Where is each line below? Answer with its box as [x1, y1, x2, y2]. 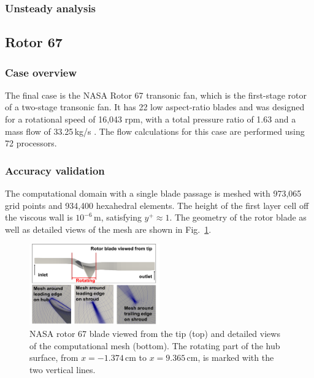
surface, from [29, 351, 78, 364]
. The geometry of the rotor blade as [169, 211, 307, 224]
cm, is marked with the [186, 351, 274, 364]
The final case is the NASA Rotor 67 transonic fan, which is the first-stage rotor [5, 88, 307, 101]
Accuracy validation [5, 162, 105, 178]
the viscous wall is [5, 211, 73, 224]
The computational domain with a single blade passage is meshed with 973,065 [5, 187, 302, 200]
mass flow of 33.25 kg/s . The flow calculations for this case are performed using [5, 124, 305, 137]
